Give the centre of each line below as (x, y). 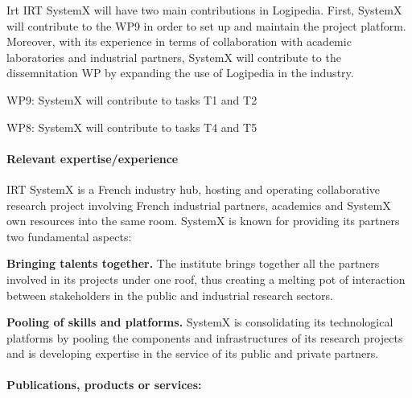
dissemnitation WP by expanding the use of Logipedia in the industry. (180, 73)
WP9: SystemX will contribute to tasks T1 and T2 (132, 99)
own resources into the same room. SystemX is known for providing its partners (203, 221)
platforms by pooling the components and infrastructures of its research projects (205, 337)
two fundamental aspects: (69, 236)
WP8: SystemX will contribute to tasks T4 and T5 (132, 127)
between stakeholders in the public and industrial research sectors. (170, 295)
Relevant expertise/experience (93, 158)
